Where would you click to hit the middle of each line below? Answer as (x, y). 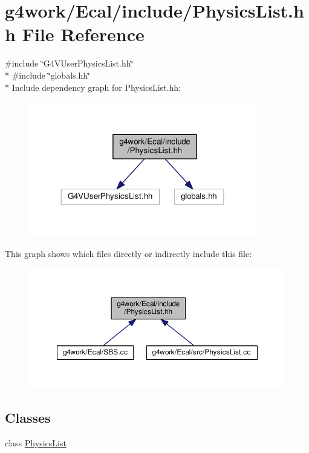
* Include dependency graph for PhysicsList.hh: (93, 87)
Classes (28, 418)
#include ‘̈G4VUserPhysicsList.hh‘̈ (69, 63)
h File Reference (75, 34)
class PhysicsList (36, 443)
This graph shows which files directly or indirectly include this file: (128, 254)
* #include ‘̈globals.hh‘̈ (47, 75)
